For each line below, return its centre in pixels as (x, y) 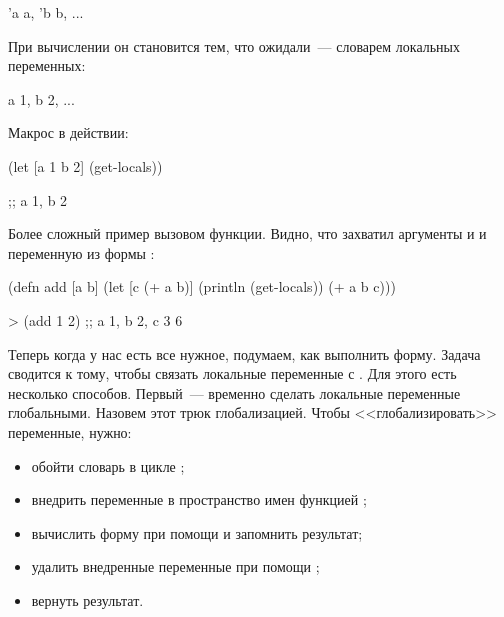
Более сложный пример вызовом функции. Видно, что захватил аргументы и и (247, 233)
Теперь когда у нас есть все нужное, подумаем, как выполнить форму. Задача (244, 353)
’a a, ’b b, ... (46, 12)
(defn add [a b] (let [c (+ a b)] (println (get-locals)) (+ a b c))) (202, 286)
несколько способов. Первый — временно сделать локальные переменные (234, 392)
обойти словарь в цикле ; (108, 465)
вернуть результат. (87, 599)
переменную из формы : (81, 252)
